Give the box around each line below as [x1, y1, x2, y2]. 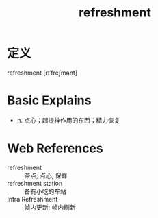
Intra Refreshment [7, 195, 58, 203]
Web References [7, 141, 104, 156]
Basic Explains [7, 93, 92, 108]
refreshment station [7, 179, 63, 187]
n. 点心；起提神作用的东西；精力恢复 [16, 116, 121, 124]
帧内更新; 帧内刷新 [24, 203, 77, 211]
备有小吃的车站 [24, 187, 66, 195]
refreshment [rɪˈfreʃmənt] [7, 69, 77, 77]
